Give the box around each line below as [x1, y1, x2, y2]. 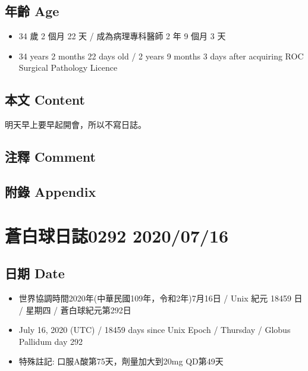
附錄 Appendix [5, 182, 96, 200]
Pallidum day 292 [18, 335, 83, 347]
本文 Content [5, 90, 85, 109]
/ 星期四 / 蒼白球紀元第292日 [18, 303, 131, 316]
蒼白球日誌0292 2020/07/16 [5, 223, 229, 247]
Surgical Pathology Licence [18, 61, 118, 74]
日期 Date [5, 264, 65, 282]
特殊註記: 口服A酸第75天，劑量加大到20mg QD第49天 [18, 355, 224, 367]
